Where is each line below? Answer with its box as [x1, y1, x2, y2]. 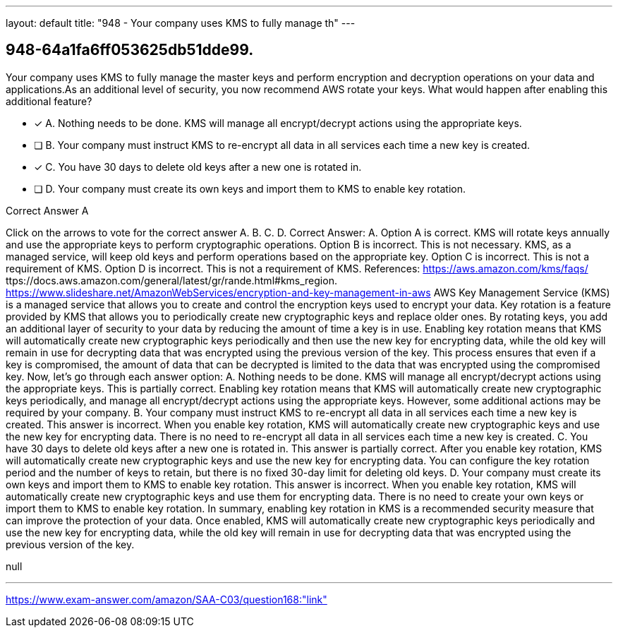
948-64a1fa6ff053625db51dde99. [6, 41, 254, 59]
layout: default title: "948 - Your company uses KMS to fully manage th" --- [6, 17, 356, 29]
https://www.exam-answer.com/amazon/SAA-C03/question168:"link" [6, 593, 327, 605]
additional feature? [6, 95, 92, 107]
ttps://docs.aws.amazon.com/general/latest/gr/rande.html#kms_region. [6, 274, 337, 287]
